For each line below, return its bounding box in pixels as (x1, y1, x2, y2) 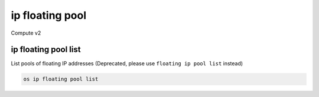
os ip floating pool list (23, 76, 99, 82)
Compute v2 (11, 29, 41, 36)
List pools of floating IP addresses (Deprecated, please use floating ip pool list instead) (11, 60, 243, 67)
